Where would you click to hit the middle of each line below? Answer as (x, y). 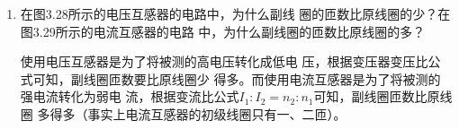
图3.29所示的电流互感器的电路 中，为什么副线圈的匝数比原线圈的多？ (223, 31)
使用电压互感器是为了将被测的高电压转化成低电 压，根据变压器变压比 (224, 61)
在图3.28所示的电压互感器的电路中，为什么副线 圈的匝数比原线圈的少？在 (235, 13)
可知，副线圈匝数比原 (377, 96)
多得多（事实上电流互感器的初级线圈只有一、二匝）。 (192, 113)
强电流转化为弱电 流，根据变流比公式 (130, 96)
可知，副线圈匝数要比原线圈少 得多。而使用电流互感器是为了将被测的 (237, 78)
